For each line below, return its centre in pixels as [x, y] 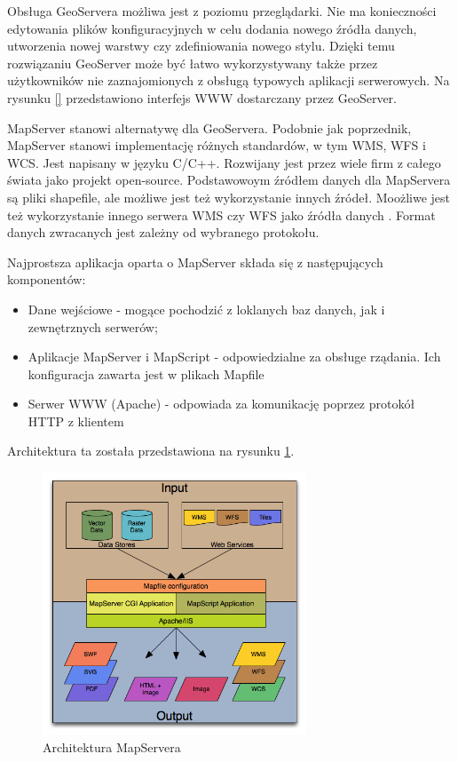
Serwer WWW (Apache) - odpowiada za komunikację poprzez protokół [221, 404]
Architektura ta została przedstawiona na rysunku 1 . [151, 451]
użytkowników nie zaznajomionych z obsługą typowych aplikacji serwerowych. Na [229, 80]
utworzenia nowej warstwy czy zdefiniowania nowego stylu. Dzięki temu [201, 46]
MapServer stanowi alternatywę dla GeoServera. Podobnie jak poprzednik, [209, 127]
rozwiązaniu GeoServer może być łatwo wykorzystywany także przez [193, 63]
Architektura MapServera [112, 746]
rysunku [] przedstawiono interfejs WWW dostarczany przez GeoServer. [202, 97]
